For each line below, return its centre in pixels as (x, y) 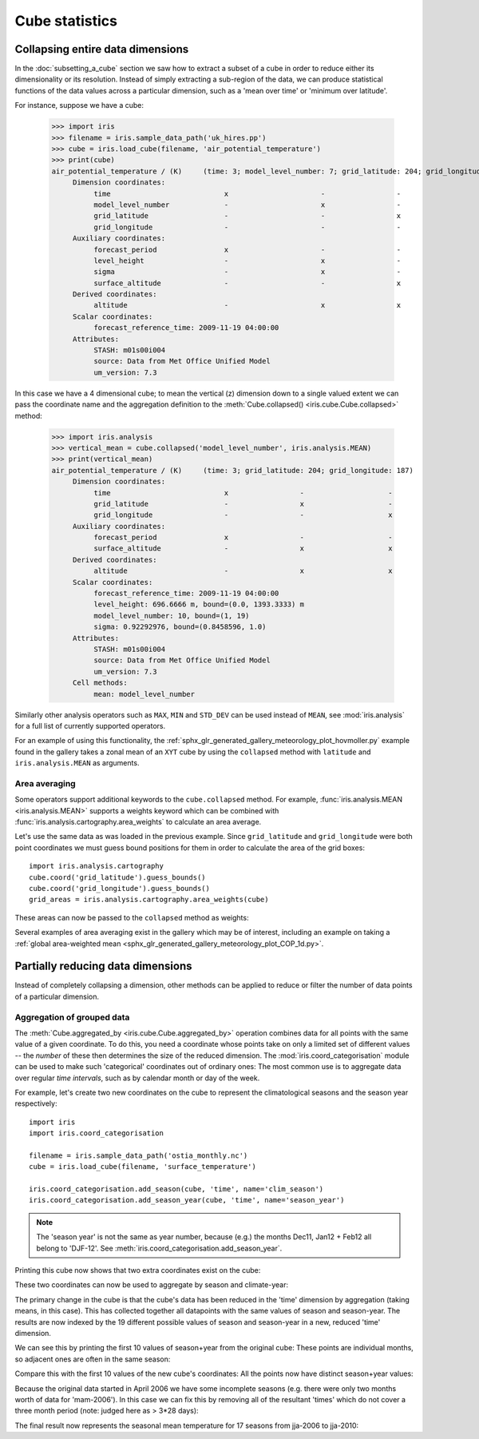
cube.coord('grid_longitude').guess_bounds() (120, 888)
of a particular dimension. (57, 996)
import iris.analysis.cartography (96, 866)
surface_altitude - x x (243, 549)
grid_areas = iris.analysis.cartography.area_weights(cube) (149, 900)
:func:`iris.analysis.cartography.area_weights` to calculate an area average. (138, 822)
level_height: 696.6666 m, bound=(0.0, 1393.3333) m (199, 604)
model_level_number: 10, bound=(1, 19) (171, 616)
